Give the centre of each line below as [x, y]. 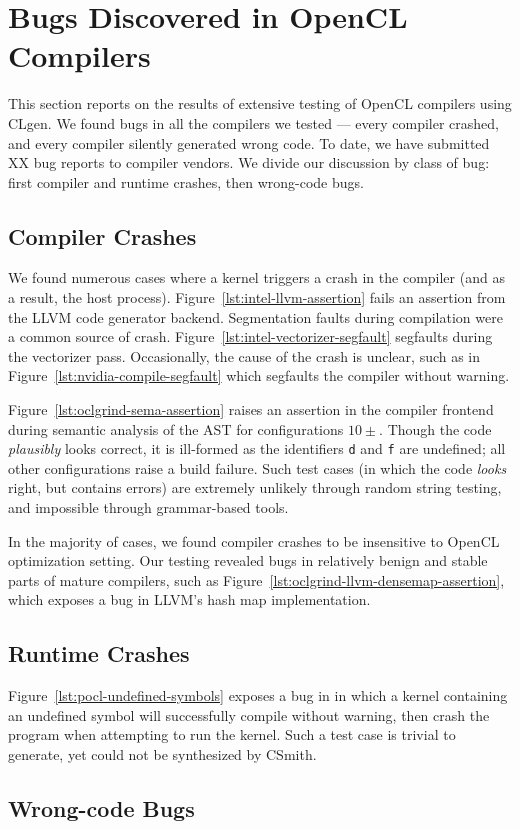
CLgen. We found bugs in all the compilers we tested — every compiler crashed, [254, 122]
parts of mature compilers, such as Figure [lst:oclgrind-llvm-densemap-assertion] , [256, 579]
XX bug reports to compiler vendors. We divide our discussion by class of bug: [249, 162]
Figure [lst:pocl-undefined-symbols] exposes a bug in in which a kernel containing [258, 695]
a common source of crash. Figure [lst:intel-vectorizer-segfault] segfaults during [250, 336]
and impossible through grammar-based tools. [148, 507]
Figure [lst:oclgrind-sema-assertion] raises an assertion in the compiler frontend [251, 409]
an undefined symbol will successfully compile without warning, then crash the [249, 714]
